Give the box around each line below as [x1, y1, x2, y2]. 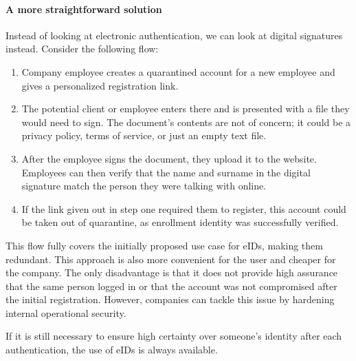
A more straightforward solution [5, 1, 162, 16]
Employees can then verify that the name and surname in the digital [21, 165, 311, 179]
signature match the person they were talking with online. [21, 178, 267, 193]
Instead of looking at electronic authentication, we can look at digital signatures [5, 28, 343, 42]
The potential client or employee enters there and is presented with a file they [21, 101, 350, 116]
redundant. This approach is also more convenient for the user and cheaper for [5, 251, 336, 266]
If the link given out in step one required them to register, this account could [21, 201, 346, 216]
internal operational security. [5, 305, 126, 320]
